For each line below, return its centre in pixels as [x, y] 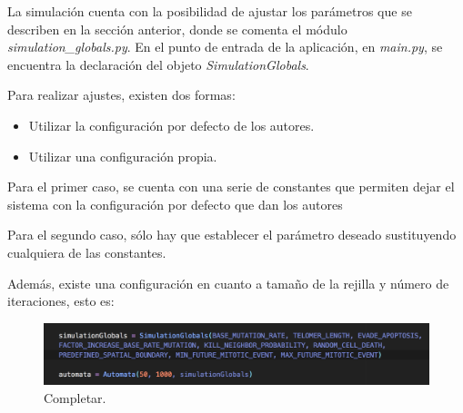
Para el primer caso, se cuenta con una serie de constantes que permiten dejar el [231, 187]
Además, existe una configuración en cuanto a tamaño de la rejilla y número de [228, 283]
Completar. [75, 397]
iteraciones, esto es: [61, 301]
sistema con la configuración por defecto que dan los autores [175, 204]
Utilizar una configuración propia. [123, 156]
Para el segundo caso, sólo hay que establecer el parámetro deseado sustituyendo [232, 235]
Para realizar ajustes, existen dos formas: [121, 95]
